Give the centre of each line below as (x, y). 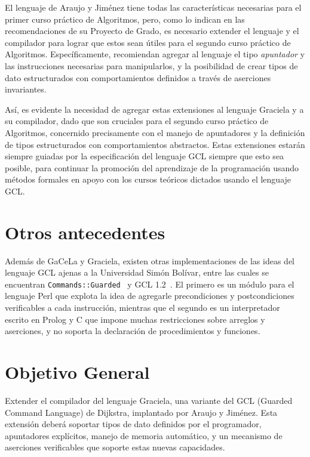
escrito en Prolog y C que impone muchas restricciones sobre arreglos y (135, 319)
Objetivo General (77, 372)
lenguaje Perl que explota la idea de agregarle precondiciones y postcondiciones (150, 296)
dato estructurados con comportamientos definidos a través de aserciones (138, 77)
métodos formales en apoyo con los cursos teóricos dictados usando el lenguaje (148, 179)
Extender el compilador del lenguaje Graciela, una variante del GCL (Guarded (149, 400)
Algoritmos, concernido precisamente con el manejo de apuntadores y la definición (155, 132)
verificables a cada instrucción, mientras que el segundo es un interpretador (142, 308)
